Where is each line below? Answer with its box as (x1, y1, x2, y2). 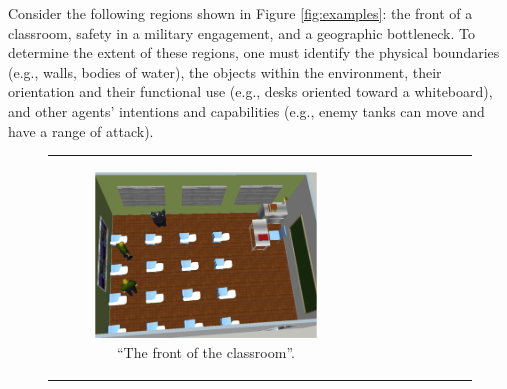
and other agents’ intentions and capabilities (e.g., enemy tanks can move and (8, 100, 485, 121)
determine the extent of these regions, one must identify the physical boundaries (8, 42, 500, 63)
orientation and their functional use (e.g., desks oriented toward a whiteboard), (8, 81, 493, 102)
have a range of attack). (8, 120, 154, 141)
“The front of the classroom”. (117, 342, 295, 362)
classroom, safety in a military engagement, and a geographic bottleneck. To (8, 22, 475, 43)
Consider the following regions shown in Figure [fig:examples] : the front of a (8, 3, 473, 23)
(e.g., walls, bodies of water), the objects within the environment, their (8, 61, 442, 82)
